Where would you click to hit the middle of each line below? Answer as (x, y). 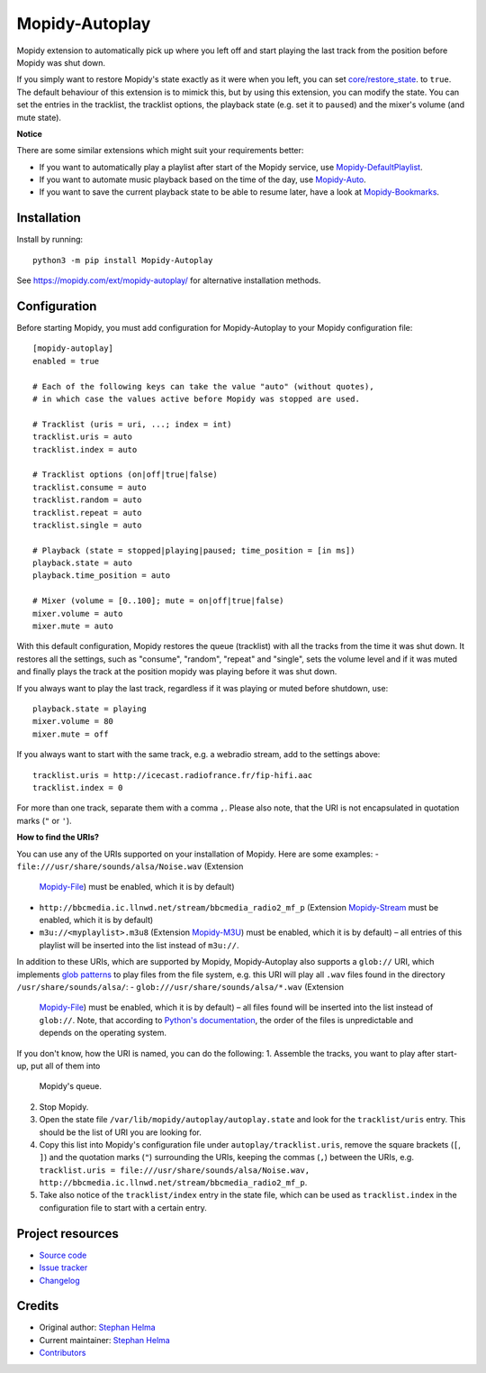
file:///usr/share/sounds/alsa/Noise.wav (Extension (130, 866)
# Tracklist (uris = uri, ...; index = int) (133, 424)
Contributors (63, 1353)
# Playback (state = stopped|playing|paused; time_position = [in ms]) (194, 550)
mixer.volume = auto (78, 613)
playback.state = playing (90, 709)
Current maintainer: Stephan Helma (104, 1340)
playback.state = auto (83, 563)
